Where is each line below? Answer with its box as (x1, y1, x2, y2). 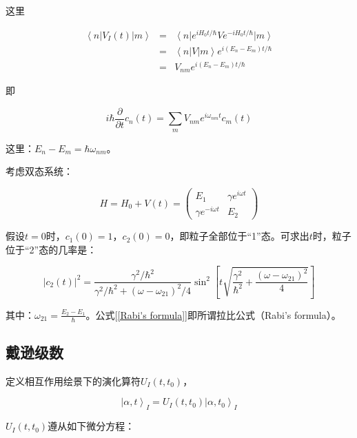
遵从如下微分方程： (48, 419, 135, 433)
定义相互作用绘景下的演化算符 (6, 373, 141, 388)
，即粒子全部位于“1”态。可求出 (170, 229, 309, 243)
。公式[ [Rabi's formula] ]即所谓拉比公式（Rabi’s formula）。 (85, 307, 341, 322)
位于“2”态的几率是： (6, 242, 97, 256)
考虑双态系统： (6, 164, 73, 178)
